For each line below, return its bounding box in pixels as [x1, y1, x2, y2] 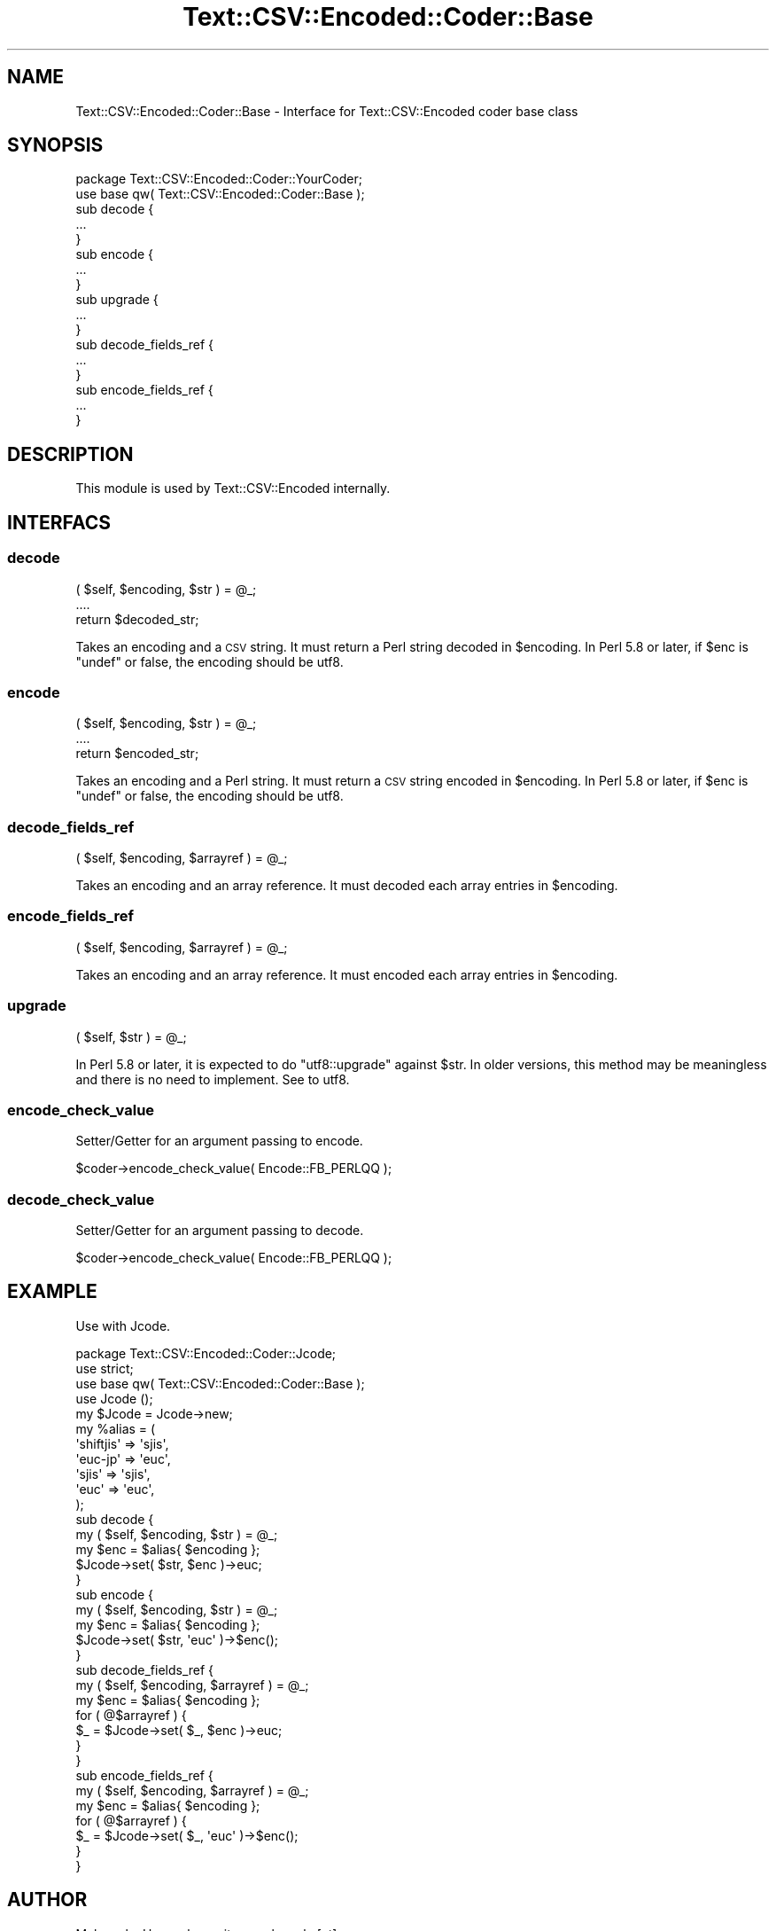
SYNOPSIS [7, 134, 104, 157]
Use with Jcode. [75, 1317, 171, 1333]
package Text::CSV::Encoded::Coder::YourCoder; [75, 171, 362, 187]
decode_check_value [7, 1190, 155, 1208]
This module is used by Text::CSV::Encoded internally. [75, 481, 391, 496]
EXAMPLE [7, 1280, 97, 1303]
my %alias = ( [75, 1420, 156, 1436]
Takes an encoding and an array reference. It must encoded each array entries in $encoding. [75, 966, 618, 982]
